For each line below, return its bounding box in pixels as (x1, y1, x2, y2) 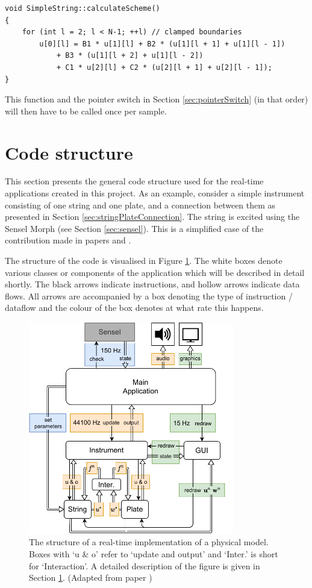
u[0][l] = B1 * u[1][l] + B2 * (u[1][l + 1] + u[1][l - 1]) (39, 39, 285, 48)
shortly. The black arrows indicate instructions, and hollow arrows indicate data (5, 278, 300, 290)
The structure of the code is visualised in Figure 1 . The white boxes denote (5, 254, 282, 267)
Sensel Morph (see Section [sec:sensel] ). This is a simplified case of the (5, 222, 264, 234)
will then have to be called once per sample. (5, 104, 167, 117)
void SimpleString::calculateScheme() (5, 4, 160, 13)
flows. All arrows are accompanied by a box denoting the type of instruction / (5, 289, 293, 302)
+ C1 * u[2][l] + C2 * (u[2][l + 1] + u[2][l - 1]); (56, 63, 272, 72)
